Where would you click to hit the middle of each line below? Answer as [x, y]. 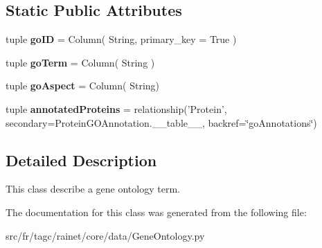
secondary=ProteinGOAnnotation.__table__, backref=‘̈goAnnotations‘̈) [161, 122]
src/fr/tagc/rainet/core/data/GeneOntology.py [105, 235]
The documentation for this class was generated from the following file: [156, 212]
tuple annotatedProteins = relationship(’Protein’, [116, 108]
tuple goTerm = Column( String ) [80, 62]
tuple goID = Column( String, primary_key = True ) [121, 39]
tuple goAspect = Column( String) [83, 86]
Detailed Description [81, 160]
